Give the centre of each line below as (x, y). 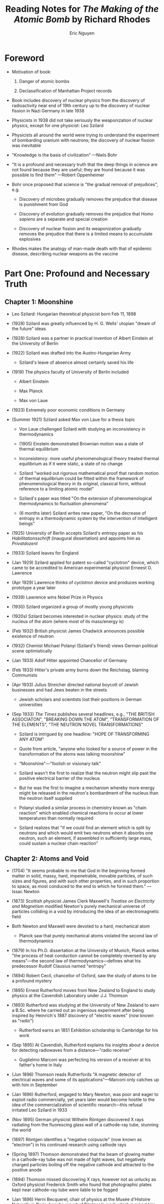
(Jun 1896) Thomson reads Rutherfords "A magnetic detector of (76, 1074)
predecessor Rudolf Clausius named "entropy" (59, 966)
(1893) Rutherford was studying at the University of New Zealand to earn (85, 1005)
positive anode (27, 1170)
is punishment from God (43, 204)
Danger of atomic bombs (44, 81)
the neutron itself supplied (45, 798)
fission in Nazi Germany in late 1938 (48, 110)
